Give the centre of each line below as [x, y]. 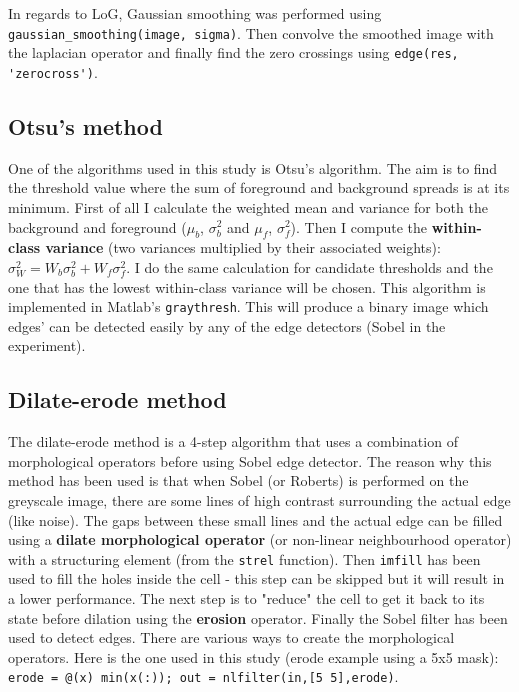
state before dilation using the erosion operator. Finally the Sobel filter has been [258, 617]
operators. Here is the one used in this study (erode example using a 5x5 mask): [253, 656]
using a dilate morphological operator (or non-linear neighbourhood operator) [260, 539]
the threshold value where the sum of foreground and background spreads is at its [259, 187]
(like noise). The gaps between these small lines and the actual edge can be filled [255, 519]
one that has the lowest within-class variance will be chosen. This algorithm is [247, 286]
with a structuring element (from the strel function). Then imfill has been [244, 558]
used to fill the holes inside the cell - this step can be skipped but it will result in [256, 578]
